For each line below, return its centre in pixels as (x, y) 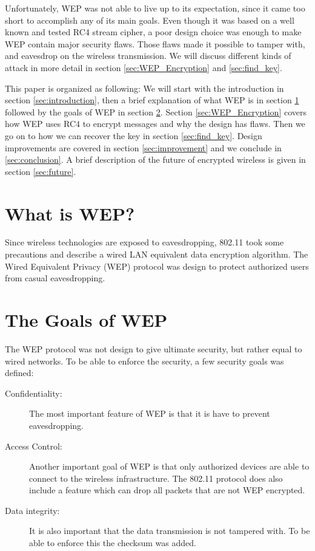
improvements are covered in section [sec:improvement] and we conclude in (143, 147)
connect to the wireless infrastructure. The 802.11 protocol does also (156, 478)
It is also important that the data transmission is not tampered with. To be (170, 531)
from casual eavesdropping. (55, 278)
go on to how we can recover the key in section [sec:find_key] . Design (134, 135)
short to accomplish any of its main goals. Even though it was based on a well (150, 20)
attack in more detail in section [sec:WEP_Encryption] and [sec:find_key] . (144, 67)
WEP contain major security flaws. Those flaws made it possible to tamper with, (155, 43)
